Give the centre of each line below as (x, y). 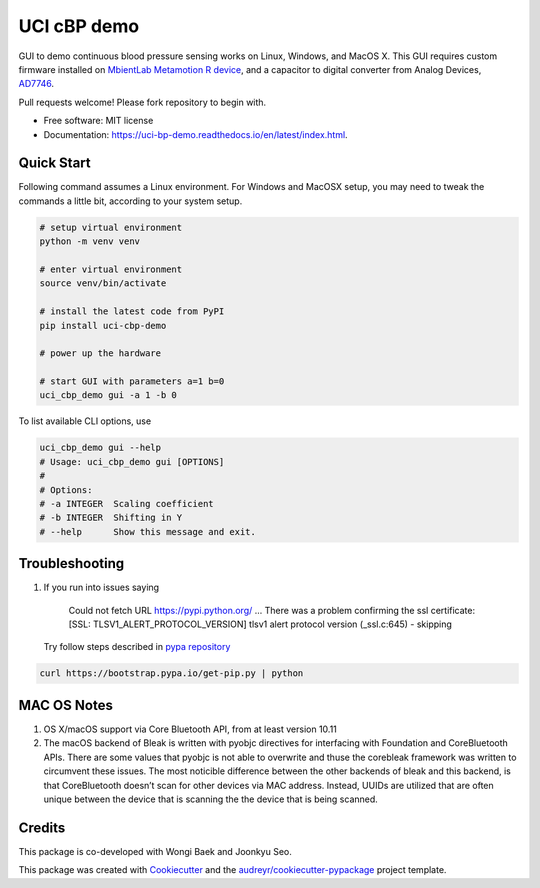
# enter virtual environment (111, 269)
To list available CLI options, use (85, 421)
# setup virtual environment (111, 227)
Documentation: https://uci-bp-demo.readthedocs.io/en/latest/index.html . (196, 134)
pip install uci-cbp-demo (103, 325)
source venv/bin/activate (103, 283)
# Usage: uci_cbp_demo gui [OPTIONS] (132, 461)
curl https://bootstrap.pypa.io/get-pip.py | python (171, 673)
